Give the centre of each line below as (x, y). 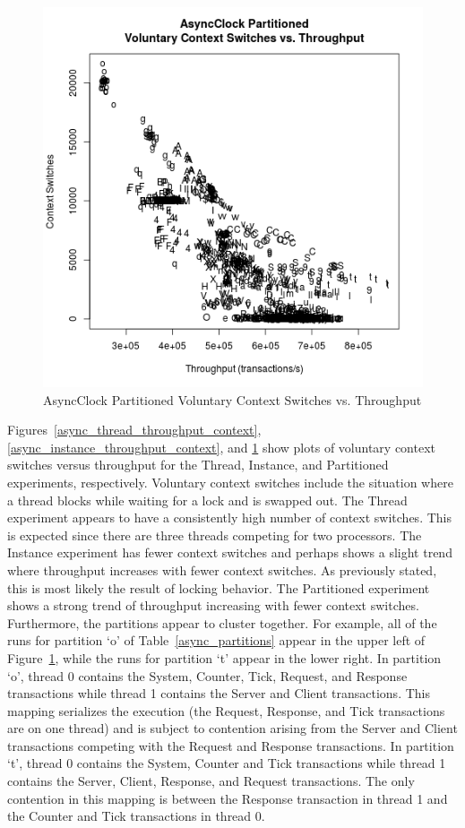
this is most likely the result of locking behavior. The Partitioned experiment (219, 587)
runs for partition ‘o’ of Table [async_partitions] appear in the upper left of (216, 640)
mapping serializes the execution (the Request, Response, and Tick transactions (226, 710)
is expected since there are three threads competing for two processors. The (215, 535)
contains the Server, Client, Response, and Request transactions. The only (211, 781)
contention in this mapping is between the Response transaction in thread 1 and (228, 798)
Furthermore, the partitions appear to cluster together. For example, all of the (222, 622)
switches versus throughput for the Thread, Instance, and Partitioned (198, 465)
